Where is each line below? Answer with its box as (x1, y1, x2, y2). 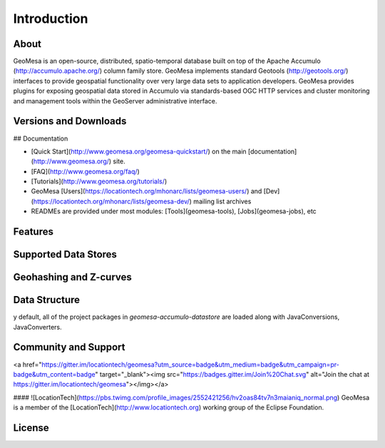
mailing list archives (193, 197, 252, 205)
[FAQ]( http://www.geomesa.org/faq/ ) (31, 167, 140, 175)
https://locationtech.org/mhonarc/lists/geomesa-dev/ (33, 197, 190, 205)
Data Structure (13, 294, 81, 306)
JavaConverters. (13, 322, 62, 331)
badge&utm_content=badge (13, 370, 96, 378)
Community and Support (13, 341, 125, 353)
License (13, 422, 49, 434)
